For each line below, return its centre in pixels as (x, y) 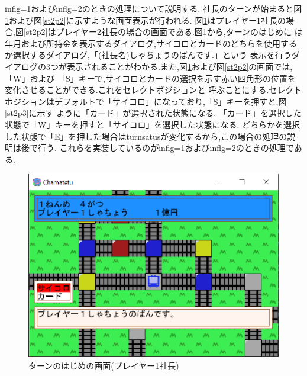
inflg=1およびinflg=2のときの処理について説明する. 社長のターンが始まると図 (153, 8)
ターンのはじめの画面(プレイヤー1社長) (104, 365)
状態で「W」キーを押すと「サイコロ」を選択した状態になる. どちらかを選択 (152, 124)
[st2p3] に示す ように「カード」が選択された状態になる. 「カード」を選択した (153, 113)
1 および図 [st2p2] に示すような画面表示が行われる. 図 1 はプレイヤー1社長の (145, 20)
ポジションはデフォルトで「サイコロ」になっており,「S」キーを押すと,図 (146, 101)
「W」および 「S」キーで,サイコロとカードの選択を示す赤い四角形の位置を (150, 78)
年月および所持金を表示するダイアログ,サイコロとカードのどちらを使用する (151, 43)
